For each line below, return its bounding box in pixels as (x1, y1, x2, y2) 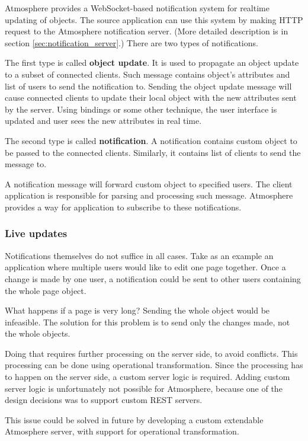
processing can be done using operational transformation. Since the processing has (5, 359, 303, 371)
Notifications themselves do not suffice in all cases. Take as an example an (5, 249, 274, 261)
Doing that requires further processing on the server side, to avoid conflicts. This (5, 347, 298, 359)
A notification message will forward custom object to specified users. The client (5, 177, 293, 190)
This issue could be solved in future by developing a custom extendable (5, 413, 264, 426)
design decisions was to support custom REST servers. (5, 394, 203, 406)
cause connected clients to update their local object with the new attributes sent (5, 91, 297, 104)
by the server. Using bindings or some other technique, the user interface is (5, 103, 277, 115)
